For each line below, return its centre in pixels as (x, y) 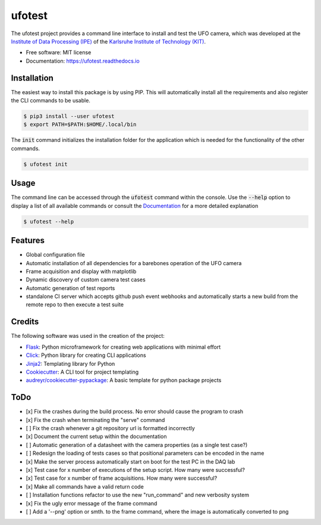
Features (28, 240)
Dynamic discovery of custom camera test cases (86, 279)
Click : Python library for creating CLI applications (86, 355)
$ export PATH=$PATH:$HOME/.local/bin (80, 125)
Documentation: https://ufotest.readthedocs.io (83, 61)
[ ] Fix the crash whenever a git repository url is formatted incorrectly (111, 428)
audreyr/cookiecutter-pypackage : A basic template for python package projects (124, 380)
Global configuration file (56, 255)
